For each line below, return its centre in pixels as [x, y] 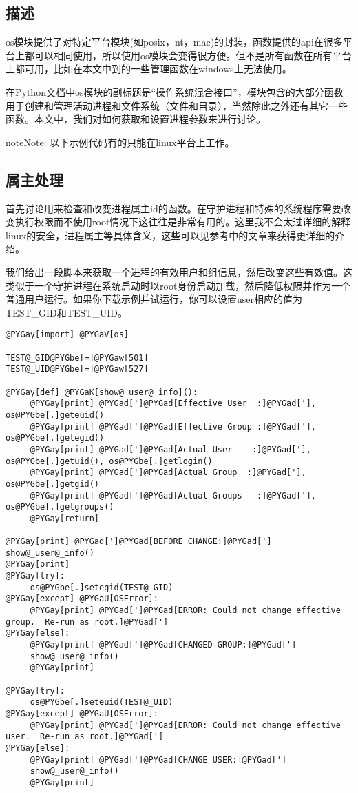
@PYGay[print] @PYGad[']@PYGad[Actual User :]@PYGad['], [170, 449]
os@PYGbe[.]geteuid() [55, 415]
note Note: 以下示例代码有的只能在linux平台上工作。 [120, 142]
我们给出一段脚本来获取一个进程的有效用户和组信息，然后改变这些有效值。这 [179, 271]
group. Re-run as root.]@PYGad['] [87, 622]
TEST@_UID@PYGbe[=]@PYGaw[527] [77, 369]
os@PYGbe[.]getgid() [53, 484]
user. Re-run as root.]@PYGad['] [85, 737]
